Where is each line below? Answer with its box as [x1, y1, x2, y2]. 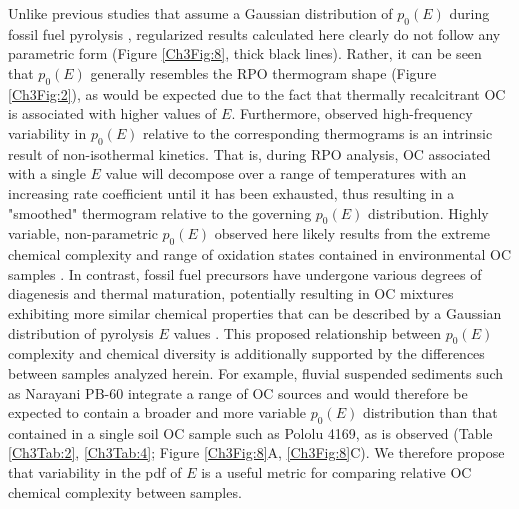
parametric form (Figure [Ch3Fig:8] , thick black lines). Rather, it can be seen [8, 43, 482, 64]
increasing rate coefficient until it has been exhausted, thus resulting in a [8, 182, 455, 203]
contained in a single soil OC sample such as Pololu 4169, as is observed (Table [8, 422, 493, 443]
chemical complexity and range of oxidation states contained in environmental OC [8, 244, 512, 265]
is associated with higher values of [8, 103, 217, 124]
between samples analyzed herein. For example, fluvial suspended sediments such [8, 362, 504, 383]
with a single [8, 163, 86, 184]
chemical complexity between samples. [8, 481, 242, 502]
